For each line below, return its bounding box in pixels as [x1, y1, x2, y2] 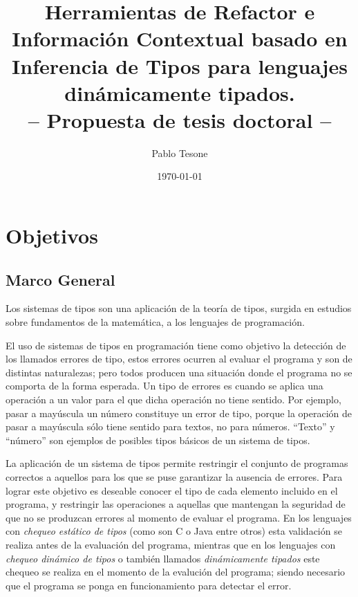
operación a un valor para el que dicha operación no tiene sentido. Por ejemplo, [6, 392, 341, 407]
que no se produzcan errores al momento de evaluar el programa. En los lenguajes [6, 510, 352, 524]
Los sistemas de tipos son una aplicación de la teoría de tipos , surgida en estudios [6, 301, 352, 315]
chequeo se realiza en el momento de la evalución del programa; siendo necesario [6, 564, 346, 579]
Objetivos [6, 221, 98, 250]
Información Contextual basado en [12, 24, 348, 53]
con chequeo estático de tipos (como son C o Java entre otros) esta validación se [6, 524, 342, 538]
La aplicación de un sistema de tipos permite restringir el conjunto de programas [6, 456, 348, 470]
